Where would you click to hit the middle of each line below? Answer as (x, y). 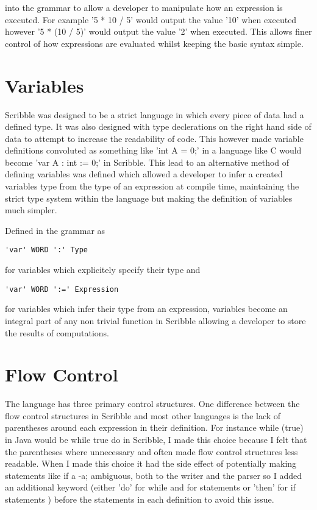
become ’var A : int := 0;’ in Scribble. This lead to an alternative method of (147, 162)
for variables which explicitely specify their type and (103, 270)
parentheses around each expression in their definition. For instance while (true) (154, 427)
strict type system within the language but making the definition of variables (149, 198)
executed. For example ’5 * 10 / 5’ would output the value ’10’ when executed (151, 19)
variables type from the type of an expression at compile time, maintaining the (152, 186)
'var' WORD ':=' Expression (62, 289)
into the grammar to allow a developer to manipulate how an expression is (144, 7)
